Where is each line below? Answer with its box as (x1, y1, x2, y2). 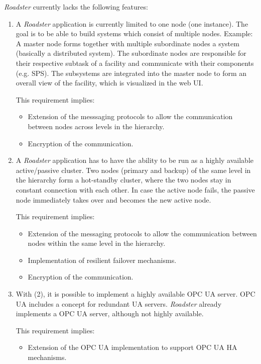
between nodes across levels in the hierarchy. (28, 121, 165, 131)
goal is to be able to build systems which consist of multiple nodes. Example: (16, 28, 253, 39)
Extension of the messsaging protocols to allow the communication (28, 111, 233, 122)
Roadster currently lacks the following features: (4, 2, 148, 12)
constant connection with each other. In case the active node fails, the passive (16, 184, 255, 195)
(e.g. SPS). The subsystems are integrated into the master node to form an (16, 67, 247, 78)
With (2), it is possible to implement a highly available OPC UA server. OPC (16, 289, 255, 299)
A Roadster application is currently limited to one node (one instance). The (16, 18, 248, 29)
